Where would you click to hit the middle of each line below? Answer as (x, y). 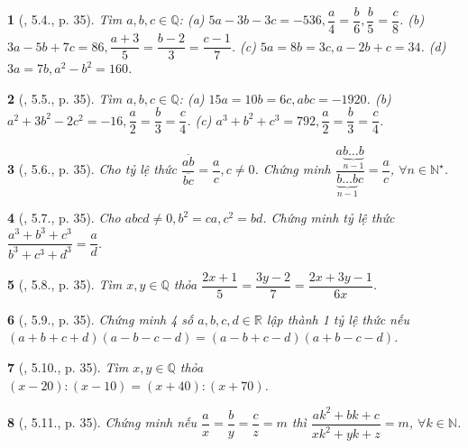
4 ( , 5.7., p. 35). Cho (64, 218)
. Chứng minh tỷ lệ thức (329, 218)
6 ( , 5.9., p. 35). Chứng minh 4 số (101, 319)
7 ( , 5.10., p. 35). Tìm (68, 367)
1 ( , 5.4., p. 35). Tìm (65, 19)
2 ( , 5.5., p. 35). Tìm (65, 98)
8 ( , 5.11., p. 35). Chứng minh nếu (102, 422)
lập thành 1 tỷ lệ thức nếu (338, 319)
